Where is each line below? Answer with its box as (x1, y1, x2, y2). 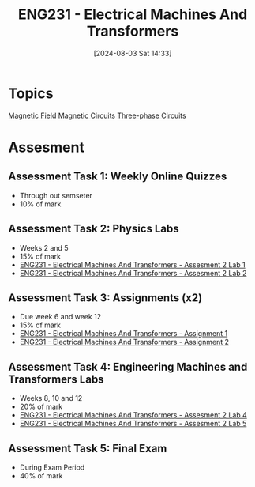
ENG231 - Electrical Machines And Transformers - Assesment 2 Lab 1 (19, 259, 246, 270)
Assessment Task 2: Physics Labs (8, 222, 179, 236)
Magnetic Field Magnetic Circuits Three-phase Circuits (8, 111, 187, 120)
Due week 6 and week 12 (19, 312, 102, 322)
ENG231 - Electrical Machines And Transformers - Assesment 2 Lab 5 (19, 419, 247, 428)
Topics (8, 85, 54, 102)
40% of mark (19, 470, 63, 480)
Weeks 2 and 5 (19, 243, 69, 252)
